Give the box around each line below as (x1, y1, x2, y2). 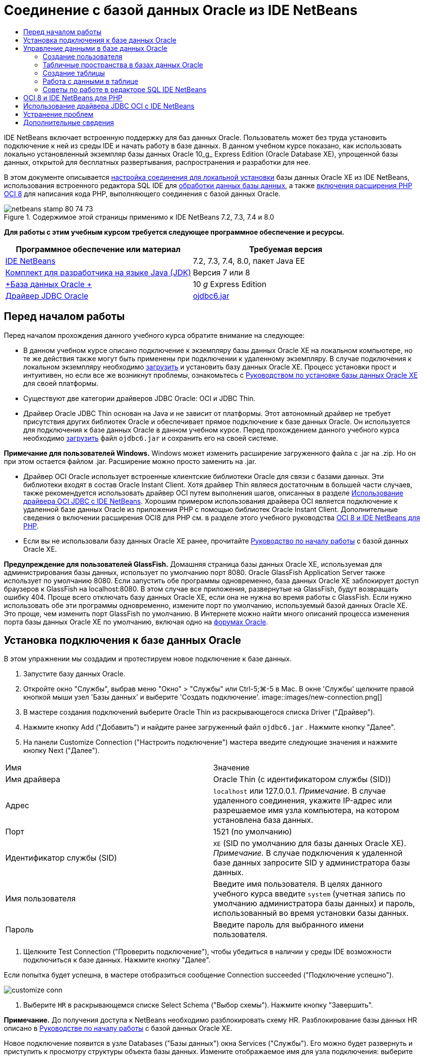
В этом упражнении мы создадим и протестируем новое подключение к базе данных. (4, 655, 292, 663)
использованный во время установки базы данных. (213, 908, 409, 918)
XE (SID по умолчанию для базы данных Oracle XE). (213, 838, 407, 849)
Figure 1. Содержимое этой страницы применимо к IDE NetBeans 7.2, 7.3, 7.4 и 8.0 (4, 212, 274, 221)
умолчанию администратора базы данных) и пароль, (213, 898, 415, 909)
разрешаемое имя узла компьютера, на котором (213, 805, 399, 816)
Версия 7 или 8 (193, 267, 250, 277)
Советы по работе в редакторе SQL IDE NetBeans (43, 85, 206, 94)
